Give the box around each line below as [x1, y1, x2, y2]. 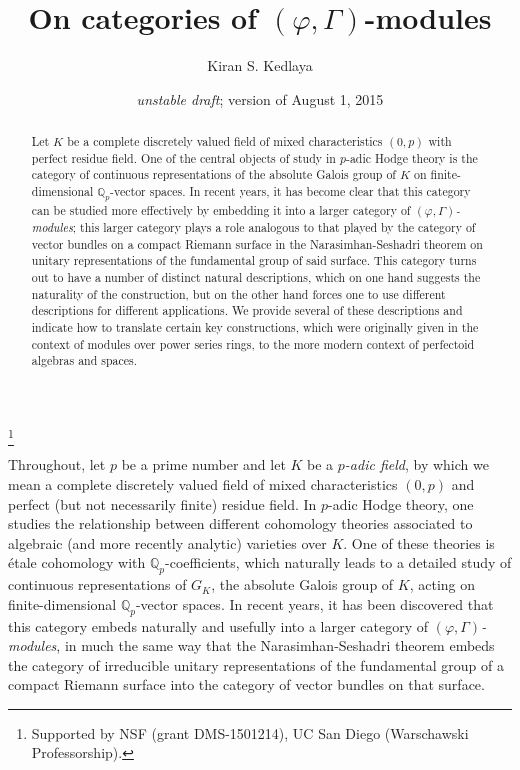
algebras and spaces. [31, 352, 138, 369]
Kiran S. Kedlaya [207, 55, 313, 76]
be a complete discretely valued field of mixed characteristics [67, 133, 383, 150]
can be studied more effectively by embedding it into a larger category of [31, 202, 411, 219]
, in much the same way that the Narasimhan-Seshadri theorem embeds [56, 635, 495, 656]
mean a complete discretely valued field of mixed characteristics [8, 473, 398, 494]
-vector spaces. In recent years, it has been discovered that [135, 593, 494, 614]
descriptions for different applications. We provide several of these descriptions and [31, 302, 463, 319]
